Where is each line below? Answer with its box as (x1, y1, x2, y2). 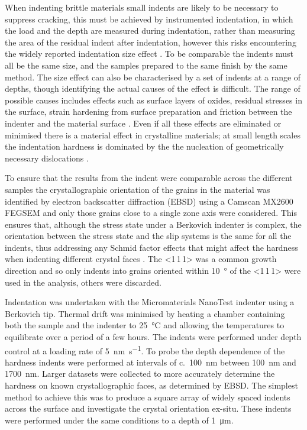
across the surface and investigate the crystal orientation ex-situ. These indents (5, 402, 292, 415)
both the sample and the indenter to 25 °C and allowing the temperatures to (5, 319, 285, 331)
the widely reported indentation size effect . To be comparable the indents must (5, 47, 293, 60)
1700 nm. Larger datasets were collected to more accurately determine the (5, 367, 275, 380)
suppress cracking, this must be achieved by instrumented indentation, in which (5, 12, 293, 25)
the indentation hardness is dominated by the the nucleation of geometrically (5, 140, 284, 153)
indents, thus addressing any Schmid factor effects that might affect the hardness (5, 241, 298, 253)
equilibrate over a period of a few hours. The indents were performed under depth (5, 331, 302, 343)
